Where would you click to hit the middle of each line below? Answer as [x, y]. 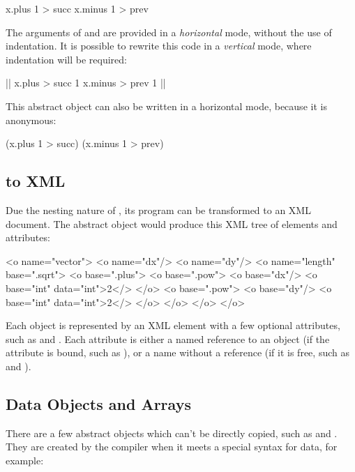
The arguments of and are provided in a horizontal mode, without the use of [169, 32]
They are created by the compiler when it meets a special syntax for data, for [172, 447]
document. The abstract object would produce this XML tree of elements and [172, 223]
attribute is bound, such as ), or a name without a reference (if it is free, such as [177, 352]
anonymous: [31, 120]
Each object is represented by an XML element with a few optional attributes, [173, 325]
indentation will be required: [66, 59]
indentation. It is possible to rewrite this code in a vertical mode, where [159, 46]
